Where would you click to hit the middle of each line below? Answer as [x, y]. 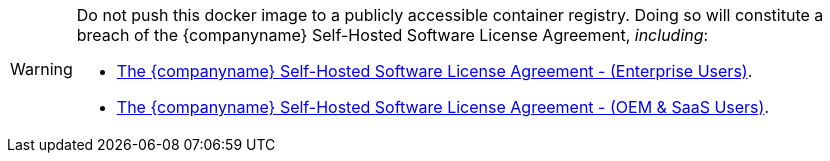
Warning [41, 69]
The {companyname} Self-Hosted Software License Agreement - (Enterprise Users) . [434, 71]
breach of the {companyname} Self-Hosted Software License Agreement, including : [392, 35]
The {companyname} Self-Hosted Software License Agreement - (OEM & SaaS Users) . [442, 107]
